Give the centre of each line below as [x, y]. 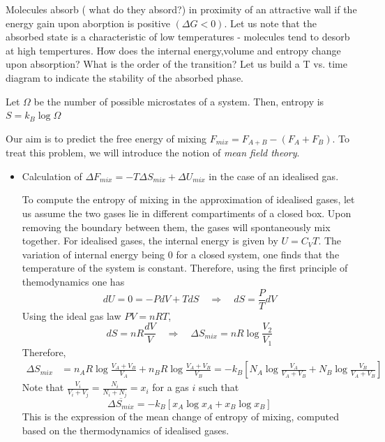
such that [219, 387]
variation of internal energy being [93, 254]
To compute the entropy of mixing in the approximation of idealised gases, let [188, 199]
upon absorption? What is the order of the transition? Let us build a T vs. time [176, 64]
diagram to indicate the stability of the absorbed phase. [124, 77]
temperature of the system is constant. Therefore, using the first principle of [185, 268]
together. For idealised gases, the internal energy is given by [150, 241]
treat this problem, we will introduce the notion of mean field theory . [153, 153]
